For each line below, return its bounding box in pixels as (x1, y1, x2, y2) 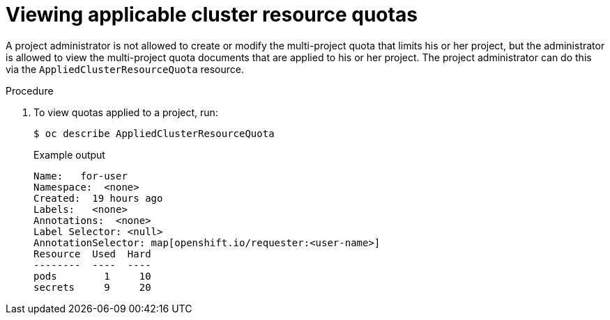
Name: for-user (33, 170, 128, 182)
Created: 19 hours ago (33, 192, 163, 204)
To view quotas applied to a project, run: (33, 106, 218, 118)
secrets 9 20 (33, 281, 151, 293)
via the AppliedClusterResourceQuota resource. (6, 63, 245, 75)
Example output (33, 148, 105, 161)
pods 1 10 (33, 270, 151, 282)
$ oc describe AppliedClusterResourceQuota (33, 127, 275, 139)
